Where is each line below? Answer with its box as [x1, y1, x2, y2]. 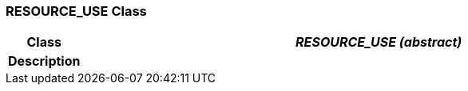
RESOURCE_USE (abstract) [295, 34, 462, 51]
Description [8, 53, 81, 70]
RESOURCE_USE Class [6, 3, 147, 19]
